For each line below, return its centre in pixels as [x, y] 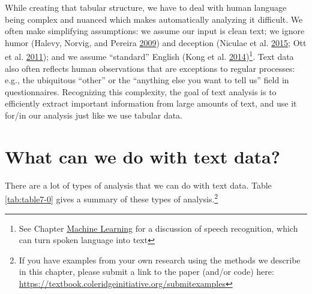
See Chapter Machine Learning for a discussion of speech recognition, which [158, 228]
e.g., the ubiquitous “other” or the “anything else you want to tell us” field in [147, 80]
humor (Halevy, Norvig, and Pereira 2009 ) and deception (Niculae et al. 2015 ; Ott [156, 42]
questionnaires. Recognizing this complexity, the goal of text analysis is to [141, 91]
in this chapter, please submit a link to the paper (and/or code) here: [146, 272]
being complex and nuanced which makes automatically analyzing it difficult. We [154, 19]
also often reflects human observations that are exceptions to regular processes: [150, 68]
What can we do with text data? [142, 156]
